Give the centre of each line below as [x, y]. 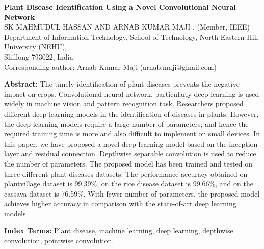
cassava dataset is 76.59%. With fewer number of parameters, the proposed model [132, 193]
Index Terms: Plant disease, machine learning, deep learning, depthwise [119, 230]
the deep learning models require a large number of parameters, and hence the [126, 123]
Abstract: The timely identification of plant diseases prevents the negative [122, 84]
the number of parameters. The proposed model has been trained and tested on [128, 163]
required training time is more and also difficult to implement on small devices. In [132, 134]
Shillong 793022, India [39, 56]
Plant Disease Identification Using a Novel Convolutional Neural [120, 7]
